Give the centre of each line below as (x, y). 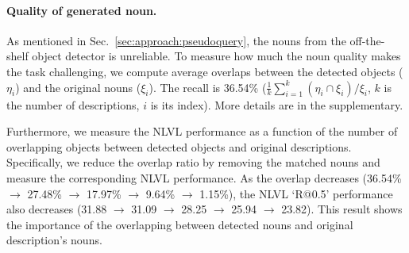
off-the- (367, 40)
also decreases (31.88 (57, 209)
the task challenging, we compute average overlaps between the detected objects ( (205, 71)
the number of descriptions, (73, 104)
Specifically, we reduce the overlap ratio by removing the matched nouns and (193, 162)
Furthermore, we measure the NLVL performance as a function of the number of (202, 131)
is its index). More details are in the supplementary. (277, 104)
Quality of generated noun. (82, 10)
